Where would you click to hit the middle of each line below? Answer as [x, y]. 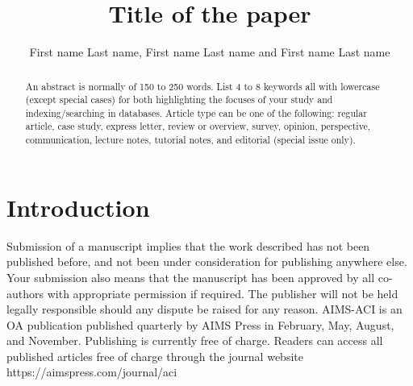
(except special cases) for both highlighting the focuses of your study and [179, 100]
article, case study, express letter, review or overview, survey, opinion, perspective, [198, 126]
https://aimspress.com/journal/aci [92, 372]
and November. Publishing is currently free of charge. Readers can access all [195, 340]
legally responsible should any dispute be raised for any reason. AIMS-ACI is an [204, 309]
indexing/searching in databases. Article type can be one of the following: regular [196, 112]
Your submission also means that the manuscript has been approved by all [191, 277]
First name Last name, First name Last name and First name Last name [210, 52]
